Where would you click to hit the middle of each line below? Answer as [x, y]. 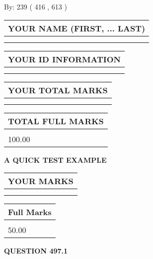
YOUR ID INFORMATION [64, 59]
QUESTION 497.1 [36, 251]
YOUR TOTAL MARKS [58, 90]
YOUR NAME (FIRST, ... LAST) [77, 28]
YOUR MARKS [41, 181]
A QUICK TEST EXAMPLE [55, 159]
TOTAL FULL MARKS [56, 121]
